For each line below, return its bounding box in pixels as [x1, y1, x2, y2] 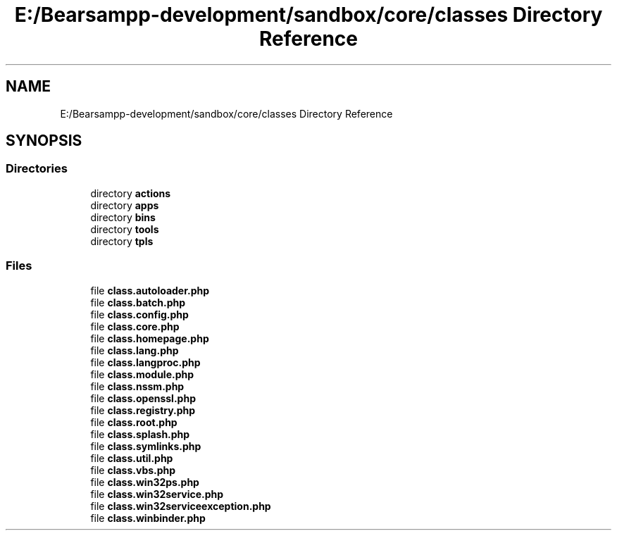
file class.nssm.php [90, 380, 185, 392]
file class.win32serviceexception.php [90, 499, 271, 512]
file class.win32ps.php [90, 475, 199, 488]
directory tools [90, 223, 159, 235]
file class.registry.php [90, 404, 196, 416]
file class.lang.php [90, 344, 179, 356]
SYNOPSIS [6, 132, 82, 150]
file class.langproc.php [90, 356, 201, 368]
